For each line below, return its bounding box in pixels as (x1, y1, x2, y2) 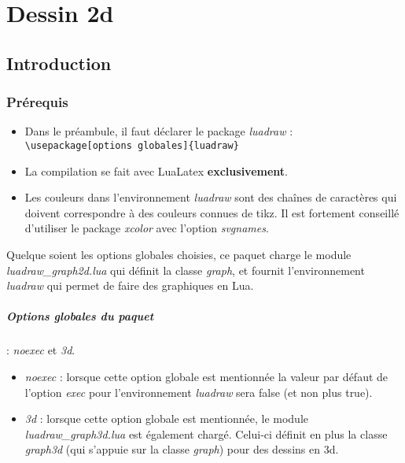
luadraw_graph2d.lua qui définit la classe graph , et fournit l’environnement (6, 261, 365, 278)
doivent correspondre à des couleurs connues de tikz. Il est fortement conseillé (24, 204, 399, 220)
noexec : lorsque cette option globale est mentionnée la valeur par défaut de (24, 368, 388, 384)
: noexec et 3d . (6, 342, 75, 358)
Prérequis (6, 92, 68, 112)
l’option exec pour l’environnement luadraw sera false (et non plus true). (24, 383, 373, 400)
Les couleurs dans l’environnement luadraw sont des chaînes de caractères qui (24, 189, 397, 206)
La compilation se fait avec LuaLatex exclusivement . (24, 162, 288, 179)
